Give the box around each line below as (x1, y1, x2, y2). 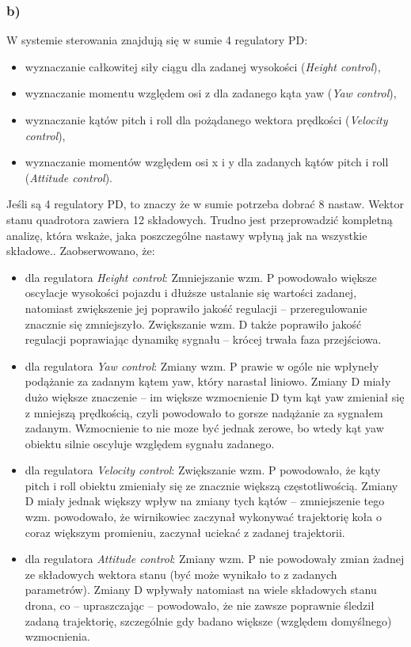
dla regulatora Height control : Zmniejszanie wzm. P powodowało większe (25, 268, 377, 285)
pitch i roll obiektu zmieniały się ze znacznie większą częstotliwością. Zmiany (25, 477, 398, 493)
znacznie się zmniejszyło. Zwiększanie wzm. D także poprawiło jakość (25, 315, 362, 332)
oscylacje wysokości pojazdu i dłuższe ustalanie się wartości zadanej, (25, 284, 357, 301)
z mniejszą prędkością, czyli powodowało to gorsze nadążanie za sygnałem (25, 404, 383, 421)
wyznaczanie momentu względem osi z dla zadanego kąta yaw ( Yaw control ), (25, 85, 397, 101)
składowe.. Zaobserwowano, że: (6, 242, 155, 259)
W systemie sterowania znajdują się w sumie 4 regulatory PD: (6, 32, 308, 48)
